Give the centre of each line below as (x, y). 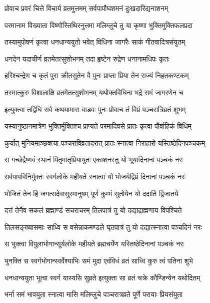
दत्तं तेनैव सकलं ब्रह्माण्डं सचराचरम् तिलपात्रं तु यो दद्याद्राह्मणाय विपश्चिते (93, 210)
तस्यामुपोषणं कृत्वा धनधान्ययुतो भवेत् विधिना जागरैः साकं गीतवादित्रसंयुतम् (95, 42)
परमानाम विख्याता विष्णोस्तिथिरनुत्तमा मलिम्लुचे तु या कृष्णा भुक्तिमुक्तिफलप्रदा (98, 25)
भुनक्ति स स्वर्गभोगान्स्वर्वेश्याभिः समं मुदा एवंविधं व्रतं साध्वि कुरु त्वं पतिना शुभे (99, 260)
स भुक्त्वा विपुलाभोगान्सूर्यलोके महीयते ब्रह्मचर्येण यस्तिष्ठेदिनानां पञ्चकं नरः (94, 244)
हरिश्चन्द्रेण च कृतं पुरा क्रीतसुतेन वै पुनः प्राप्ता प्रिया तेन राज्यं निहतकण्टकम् (97, 75)
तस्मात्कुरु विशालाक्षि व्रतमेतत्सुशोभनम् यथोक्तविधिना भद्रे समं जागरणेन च (94, 92)
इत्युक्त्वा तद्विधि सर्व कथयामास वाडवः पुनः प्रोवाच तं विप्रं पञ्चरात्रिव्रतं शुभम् (95, 109)
